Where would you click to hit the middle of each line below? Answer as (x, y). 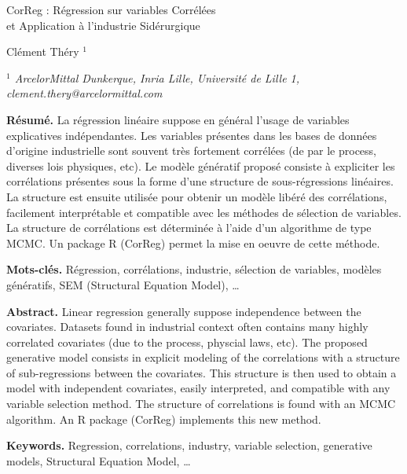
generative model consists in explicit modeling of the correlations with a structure (203, 357)
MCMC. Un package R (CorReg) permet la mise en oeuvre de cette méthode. (193, 243)
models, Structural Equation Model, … (99, 460)
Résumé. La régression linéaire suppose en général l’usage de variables (178, 119)
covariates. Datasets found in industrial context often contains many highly (187, 327)
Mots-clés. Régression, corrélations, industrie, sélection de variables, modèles (194, 269)
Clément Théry (43, 51)
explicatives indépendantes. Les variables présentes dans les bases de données (192, 135)
